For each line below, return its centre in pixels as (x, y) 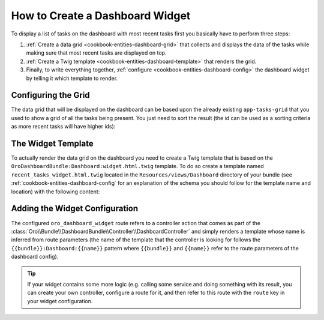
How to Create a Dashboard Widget (101, 16)
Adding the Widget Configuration (74, 209)
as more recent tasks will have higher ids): (63, 127)
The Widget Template (52, 143)
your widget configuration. (60, 301)
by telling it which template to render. (72, 78)
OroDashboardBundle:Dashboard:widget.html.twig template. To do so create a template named (137, 166)
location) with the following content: (55, 192)
